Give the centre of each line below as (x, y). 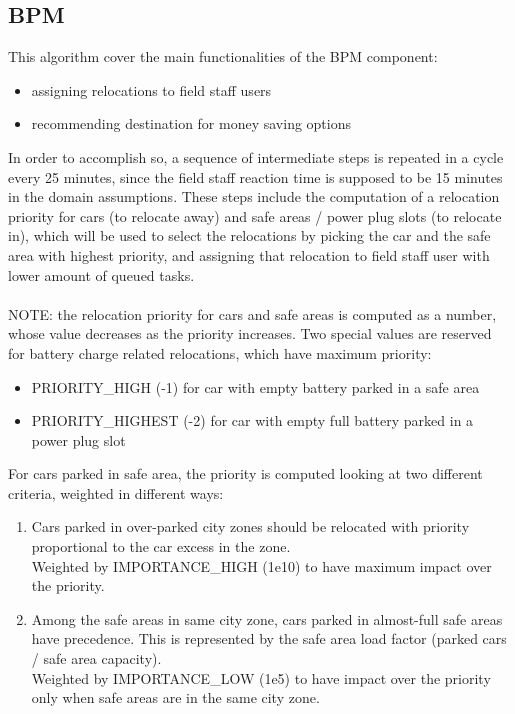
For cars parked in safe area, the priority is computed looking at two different (245, 473)
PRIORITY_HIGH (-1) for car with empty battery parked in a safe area (255, 386)
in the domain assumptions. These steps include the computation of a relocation (254, 196)
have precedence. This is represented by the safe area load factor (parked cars (269, 638)
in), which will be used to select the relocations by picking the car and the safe (249, 235)
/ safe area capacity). (96, 658)
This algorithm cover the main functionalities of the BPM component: (223, 56)
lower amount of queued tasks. (101, 274)
